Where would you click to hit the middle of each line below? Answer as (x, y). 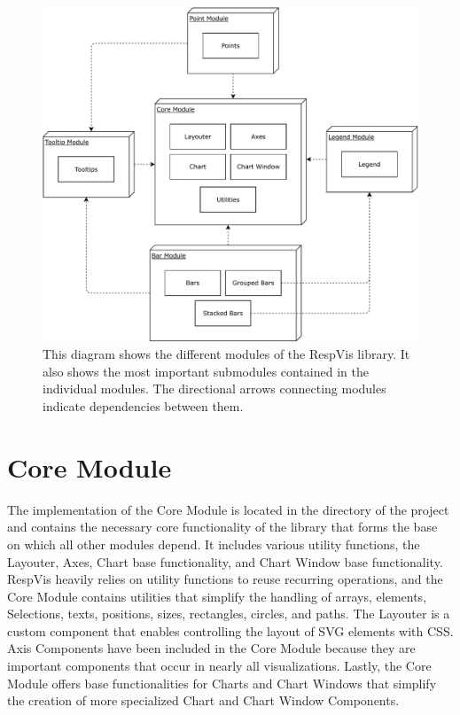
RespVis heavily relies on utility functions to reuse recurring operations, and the (225, 579)
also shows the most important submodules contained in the (206, 371)
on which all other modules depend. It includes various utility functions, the (214, 544)
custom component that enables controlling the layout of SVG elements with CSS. (230, 630)
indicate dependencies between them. (143, 406)
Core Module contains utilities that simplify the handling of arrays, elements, (217, 596)
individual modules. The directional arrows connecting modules (214, 389)
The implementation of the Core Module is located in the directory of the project (228, 509)
